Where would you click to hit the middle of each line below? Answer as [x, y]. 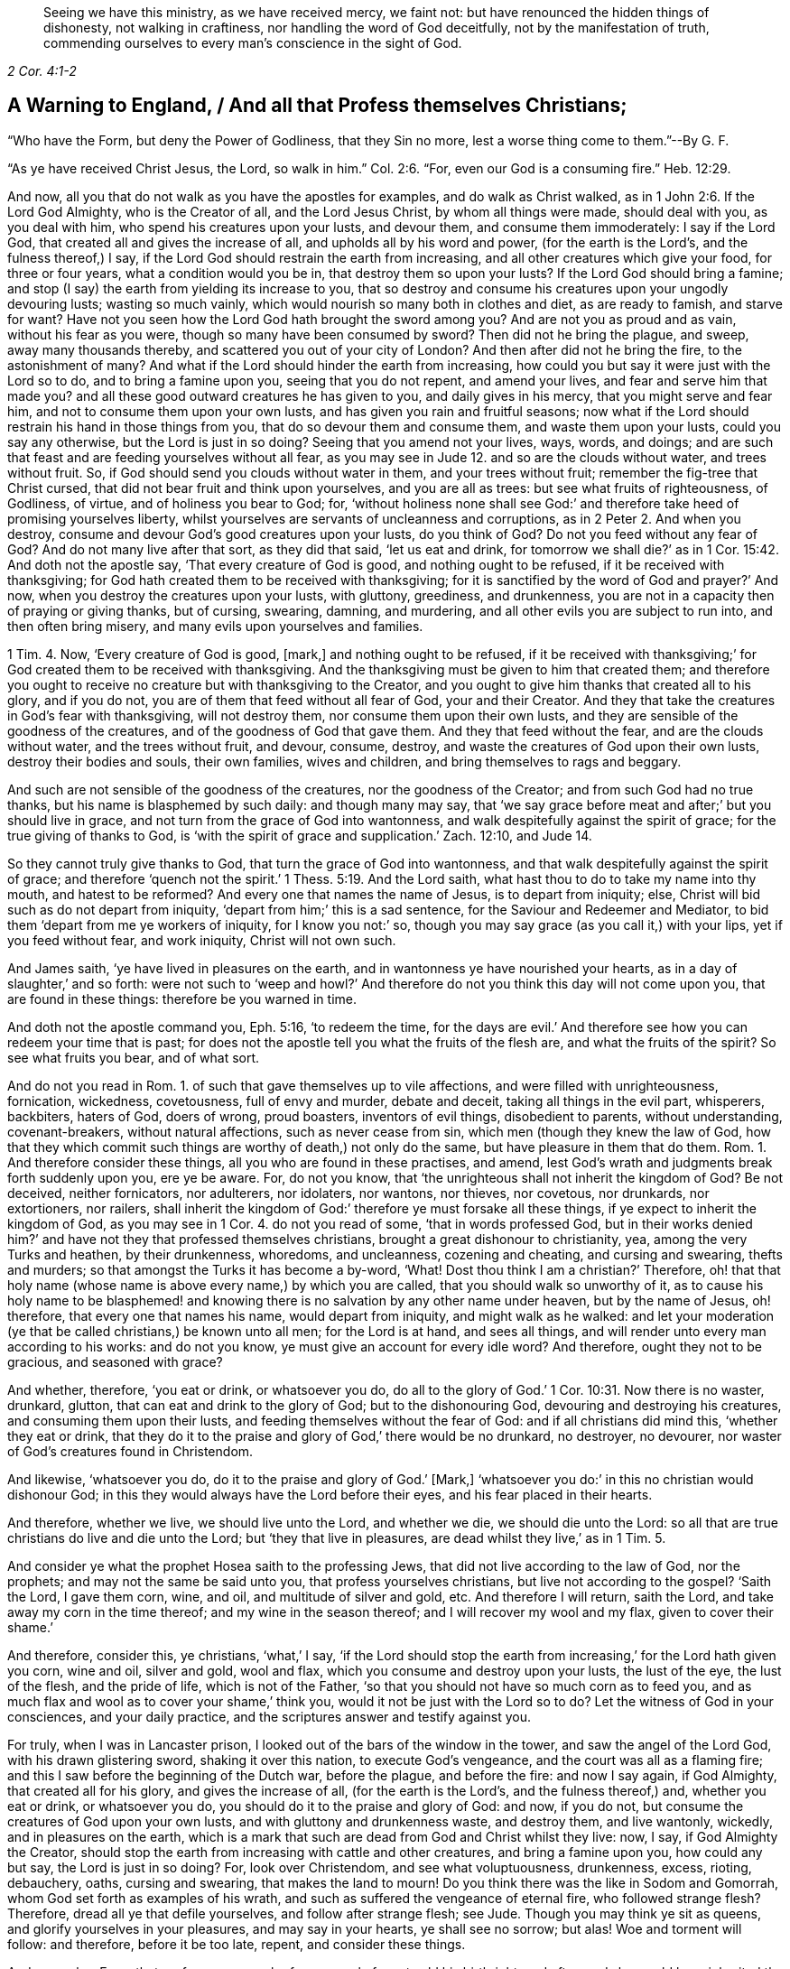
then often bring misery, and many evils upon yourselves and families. [215, 626]
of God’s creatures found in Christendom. [130, 1451]
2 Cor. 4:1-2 [42, 71]
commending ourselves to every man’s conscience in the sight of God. [253, 43]
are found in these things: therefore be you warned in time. [182, 998]
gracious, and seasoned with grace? [115, 1361]
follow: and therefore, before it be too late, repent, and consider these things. [237, 1944]
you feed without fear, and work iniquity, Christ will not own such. [202, 940]
